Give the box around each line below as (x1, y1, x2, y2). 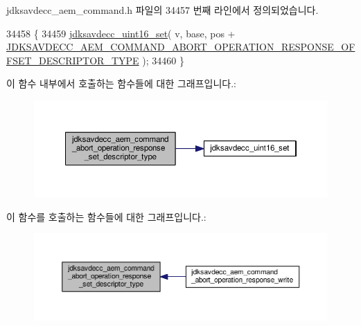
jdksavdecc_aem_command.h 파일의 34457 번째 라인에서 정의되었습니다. (6, 3, 319, 17)
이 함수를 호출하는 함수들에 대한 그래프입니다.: (6, 209, 206, 224)
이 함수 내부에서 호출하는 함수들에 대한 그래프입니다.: (6, 76, 236, 91)
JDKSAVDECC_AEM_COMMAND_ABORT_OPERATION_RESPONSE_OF (6, 39, 355, 54)
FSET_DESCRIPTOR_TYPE (6, 53, 139, 67)
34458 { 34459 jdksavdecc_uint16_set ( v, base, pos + (6, 26, 236, 40)
